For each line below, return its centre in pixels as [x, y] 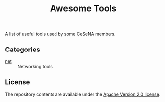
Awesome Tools [83, 9]
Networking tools [35, 67]
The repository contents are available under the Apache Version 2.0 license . [83, 94]
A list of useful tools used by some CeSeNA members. [60, 34]
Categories [23, 49]
